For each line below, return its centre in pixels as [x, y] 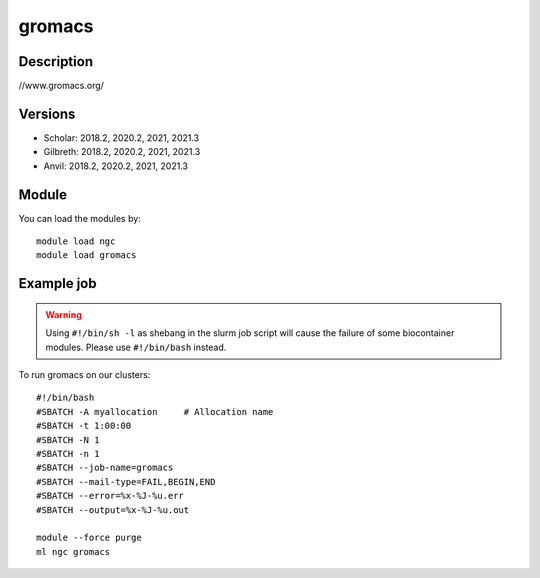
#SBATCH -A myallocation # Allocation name [155, 411]
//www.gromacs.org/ [61, 86]
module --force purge [89, 538]
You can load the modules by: [80, 218]
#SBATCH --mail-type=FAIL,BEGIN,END [126, 481]
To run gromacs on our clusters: [84, 375]
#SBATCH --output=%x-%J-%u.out [113, 509]
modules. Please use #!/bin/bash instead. [136, 347]
